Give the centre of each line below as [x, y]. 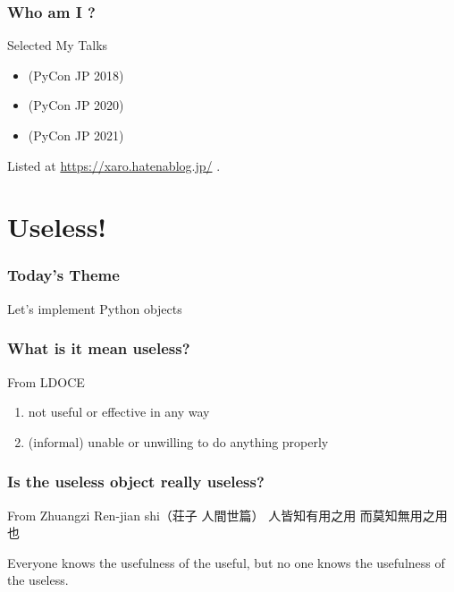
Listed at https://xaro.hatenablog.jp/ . [114, 165]
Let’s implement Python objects [95, 308]
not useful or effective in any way [119, 412]
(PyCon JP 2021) [76, 135]
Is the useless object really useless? [136, 482]
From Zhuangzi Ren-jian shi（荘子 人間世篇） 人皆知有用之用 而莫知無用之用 [227, 515]
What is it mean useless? [99, 348]
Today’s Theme [63, 275]
